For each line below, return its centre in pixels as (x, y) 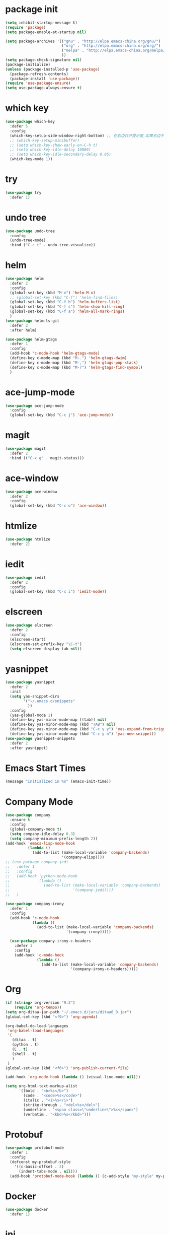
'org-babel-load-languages (36, 1031)
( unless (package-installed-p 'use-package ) (53, 69)
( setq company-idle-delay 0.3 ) (43, 834)
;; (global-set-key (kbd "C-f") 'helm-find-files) (64, 297)
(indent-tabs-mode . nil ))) (48, 1171)
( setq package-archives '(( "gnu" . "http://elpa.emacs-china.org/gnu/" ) (83, 41)
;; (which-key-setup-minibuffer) (45, 140)
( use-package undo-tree (30, 231)
